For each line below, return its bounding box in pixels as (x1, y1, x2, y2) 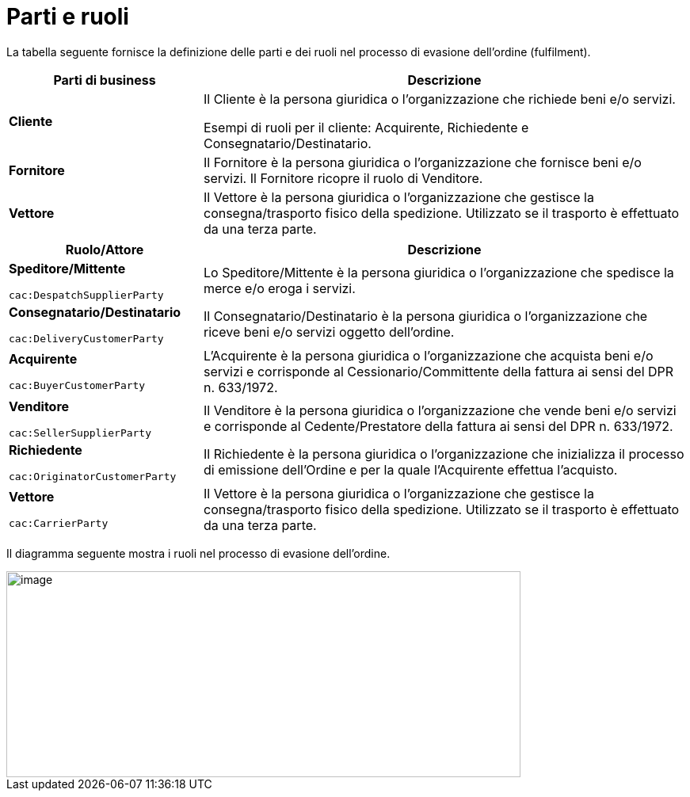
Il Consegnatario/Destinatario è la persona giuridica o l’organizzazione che (203, 308, 648, 325)
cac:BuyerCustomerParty (9, 379, 146, 392)
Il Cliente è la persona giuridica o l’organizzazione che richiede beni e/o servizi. (203, 90, 676, 107)
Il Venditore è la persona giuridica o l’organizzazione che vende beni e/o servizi (203, 402, 677, 419)
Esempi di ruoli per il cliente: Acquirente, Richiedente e (203, 119, 529, 135)
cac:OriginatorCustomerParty (9, 470, 177, 482)
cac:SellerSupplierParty (9, 426, 152, 439)
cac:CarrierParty (9, 517, 109, 530)
